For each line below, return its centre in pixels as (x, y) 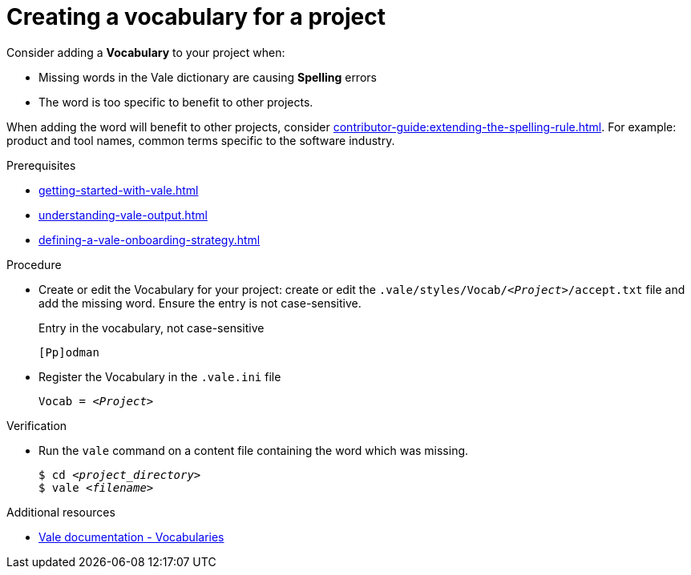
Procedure (34, 264)
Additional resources (61, 512)
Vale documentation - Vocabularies (131, 537)
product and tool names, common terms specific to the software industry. (201, 140)
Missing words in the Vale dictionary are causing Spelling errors (208, 77)
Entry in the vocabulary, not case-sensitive (152, 328)
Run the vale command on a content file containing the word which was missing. (254, 450)
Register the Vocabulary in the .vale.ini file (160, 376)
